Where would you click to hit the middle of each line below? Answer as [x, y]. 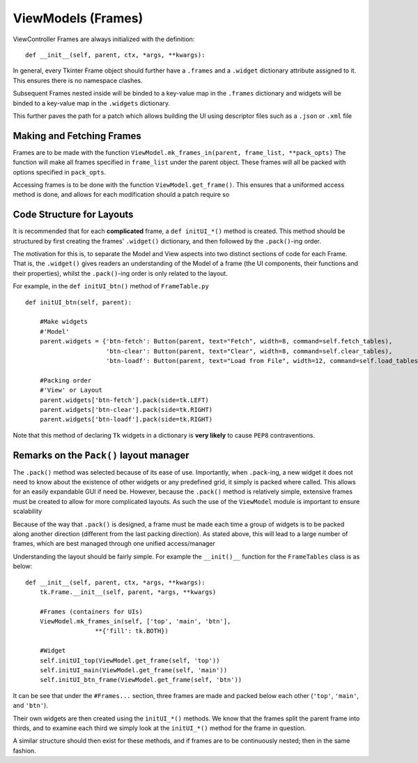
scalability [28, 511]
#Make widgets [64, 322]
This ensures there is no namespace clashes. [78, 80]
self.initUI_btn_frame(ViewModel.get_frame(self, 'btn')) [141, 680]
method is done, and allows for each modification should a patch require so [121, 195]
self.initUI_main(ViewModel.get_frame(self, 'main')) [133, 671]
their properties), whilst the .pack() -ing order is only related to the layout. [120, 273]
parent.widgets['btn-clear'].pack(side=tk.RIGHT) [126, 409]
